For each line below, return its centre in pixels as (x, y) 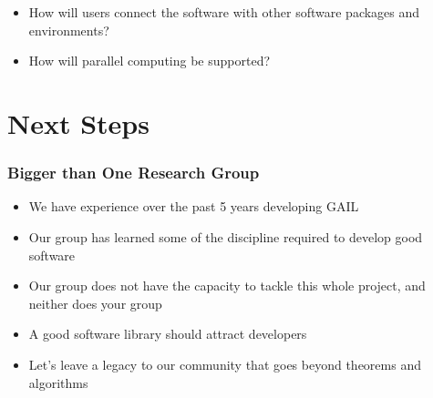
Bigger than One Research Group (134, 173)
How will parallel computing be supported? (149, 61)
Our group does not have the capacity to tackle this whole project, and (227, 286)
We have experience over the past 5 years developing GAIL (194, 206)
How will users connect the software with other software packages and (224, 12)
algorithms (58, 382)
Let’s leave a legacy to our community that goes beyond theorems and (225, 364)
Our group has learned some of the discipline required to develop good (226, 236)
